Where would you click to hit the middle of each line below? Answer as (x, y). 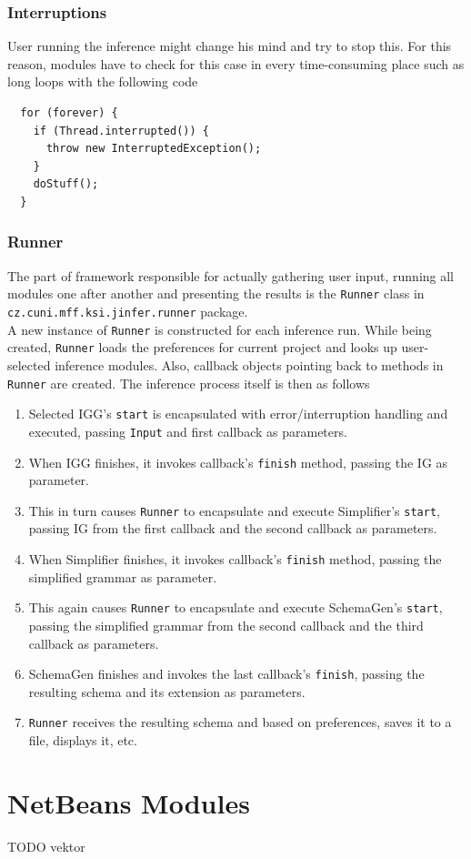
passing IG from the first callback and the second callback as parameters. (233, 528)
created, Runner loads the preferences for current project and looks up (202, 347)
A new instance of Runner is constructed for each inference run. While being (220, 329)
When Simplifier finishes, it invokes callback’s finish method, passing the (235, 559)
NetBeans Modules (129, 802)
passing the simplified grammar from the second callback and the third (226, 625)
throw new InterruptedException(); (154, 149)
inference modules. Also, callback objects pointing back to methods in (249, 365)
